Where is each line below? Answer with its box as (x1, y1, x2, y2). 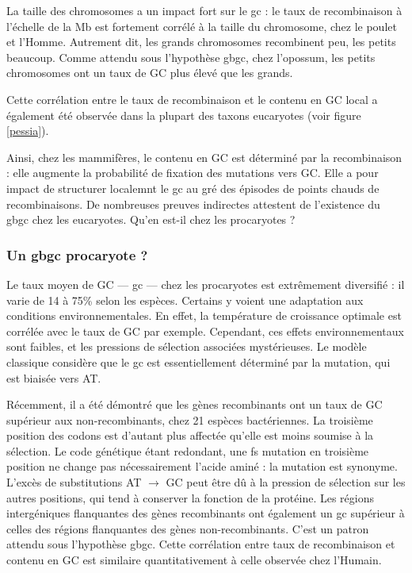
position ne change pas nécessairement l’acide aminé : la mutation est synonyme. (6, 458, 398, 475)
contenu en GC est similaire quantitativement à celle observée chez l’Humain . (6, 552, 382, 568)
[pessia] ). (6, 122, 49, 139)
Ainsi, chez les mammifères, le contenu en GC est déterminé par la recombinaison (6, 148, 402, 165)
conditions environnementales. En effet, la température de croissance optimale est (6, 307, 402, 324)
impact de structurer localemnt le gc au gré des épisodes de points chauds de (6, 179, 380, 196)
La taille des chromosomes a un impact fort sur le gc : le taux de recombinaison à (6, 2, 402, 18)
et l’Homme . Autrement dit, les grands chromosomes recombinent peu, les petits (6, 33, 396, 50)
